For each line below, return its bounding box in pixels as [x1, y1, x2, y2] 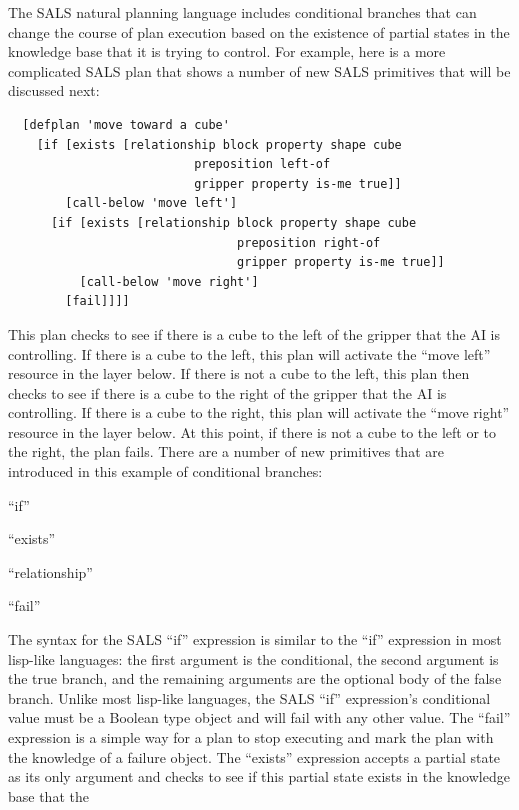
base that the [8, 785, 89, 806]
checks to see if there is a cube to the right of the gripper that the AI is [8, 382, 447, 403]
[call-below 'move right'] [79, 274, 259, 289]
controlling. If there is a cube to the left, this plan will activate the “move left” [8, 343, 491, 364]
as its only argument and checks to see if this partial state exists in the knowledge [8, 766, 510, 787]
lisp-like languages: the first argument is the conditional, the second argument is [8, 648, 499, 669]
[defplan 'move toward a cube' [22, 117, 230, 132]
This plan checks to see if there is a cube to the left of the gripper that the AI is [8, 323, 501, 344]
